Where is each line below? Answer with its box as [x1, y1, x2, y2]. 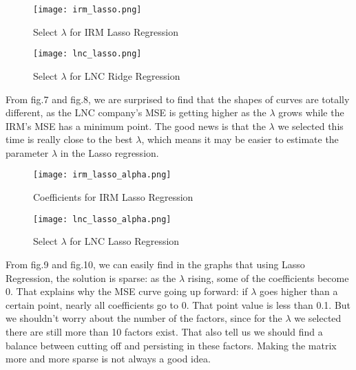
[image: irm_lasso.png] [33, 5, 142, 14]
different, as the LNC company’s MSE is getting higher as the [6, 105, 266, 120]
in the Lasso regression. [60, 145, 159, 160]
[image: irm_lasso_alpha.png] [33, 170, 171, 180]
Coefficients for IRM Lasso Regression [33, 190, 193, 204]
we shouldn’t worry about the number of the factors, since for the [6, 311, 282, 325]
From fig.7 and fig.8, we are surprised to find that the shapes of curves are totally [6, 91, 350, 106]
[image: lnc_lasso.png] [33, 49, 142, 59]
